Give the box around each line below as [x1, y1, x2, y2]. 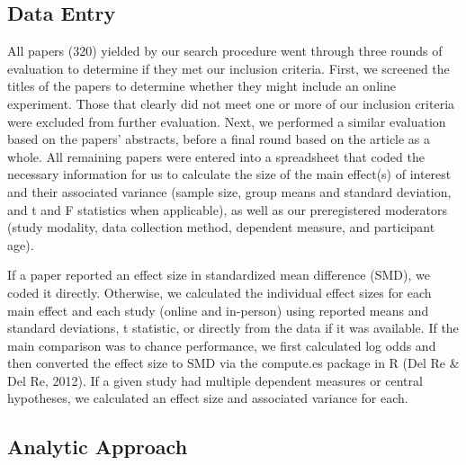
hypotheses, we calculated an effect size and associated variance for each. [7, 389, 408, 407]
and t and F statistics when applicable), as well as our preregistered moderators [7, 200, 448, 219]
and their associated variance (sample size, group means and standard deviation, [7, 182, 452, 201]
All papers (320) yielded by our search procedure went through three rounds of [7, 41, 443, 60]
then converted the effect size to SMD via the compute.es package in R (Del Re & [7, 353, 460, 372]
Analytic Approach [7, 433, 188, 461]
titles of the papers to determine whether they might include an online [7, 76, 396, 95]
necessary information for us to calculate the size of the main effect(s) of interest [7, 165, 452, 183]
